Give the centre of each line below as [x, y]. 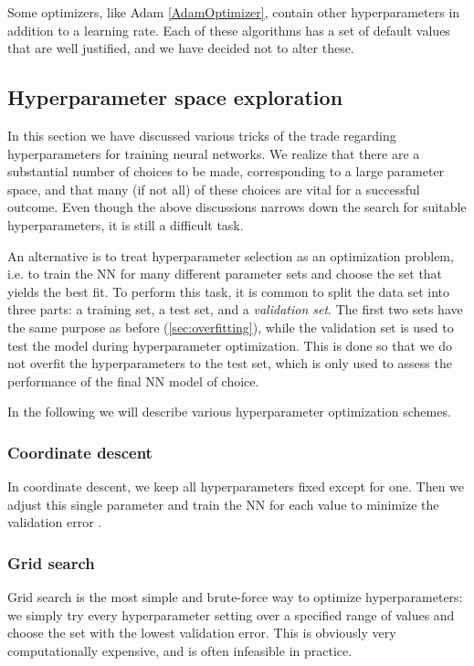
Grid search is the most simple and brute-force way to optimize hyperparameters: [235, 597]
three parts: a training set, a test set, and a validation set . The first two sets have [235, 309]
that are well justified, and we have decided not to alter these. [181, 48]
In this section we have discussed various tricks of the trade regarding [202, 135]
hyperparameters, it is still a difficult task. [126, 224]
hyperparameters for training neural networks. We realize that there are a [214, 153]
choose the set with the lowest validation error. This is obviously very [202, 633]
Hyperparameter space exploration [175, 97]
